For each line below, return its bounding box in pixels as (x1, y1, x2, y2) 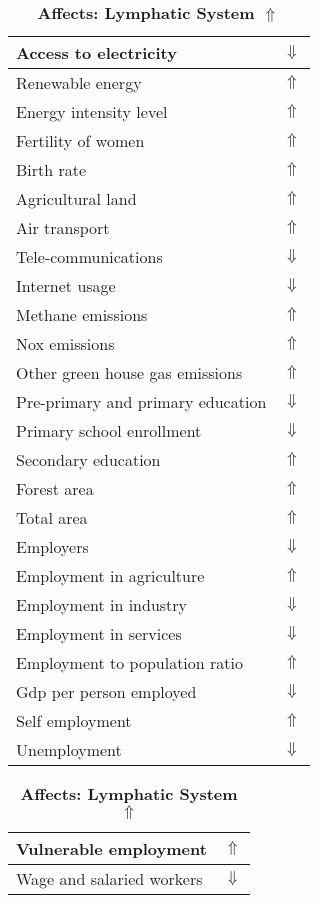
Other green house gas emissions (16, 361, 243, 384)
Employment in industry (16, 593, 188, 616)
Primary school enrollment (16, 419, 202, 442)
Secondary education (16, 448, 161, 471)
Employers (16, 535, 89, 558)
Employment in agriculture (16, 564, 205, 587)
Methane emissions (16, 303, 148, 326)
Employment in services (16, 622, 182, 645)
